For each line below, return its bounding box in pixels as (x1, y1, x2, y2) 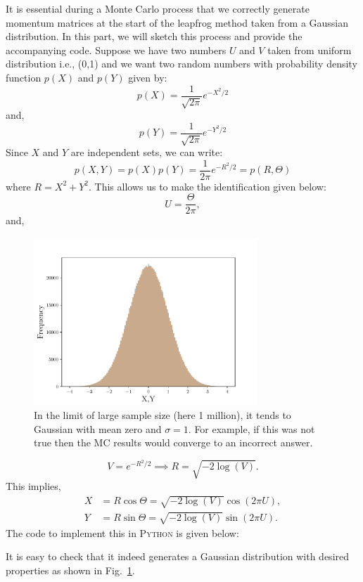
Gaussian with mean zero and (34, 421, 162, 436)
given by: (128, 70, 167, 84)
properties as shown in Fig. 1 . (6, 562, 135, 577)
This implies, (6, 478, 61, 493)
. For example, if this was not (188, 421, 315, 436)
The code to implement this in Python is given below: (6, 525, 239, 540)
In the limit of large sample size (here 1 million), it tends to (34, 408, 291, 422)
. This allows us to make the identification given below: (89, 179, 326, 193)
